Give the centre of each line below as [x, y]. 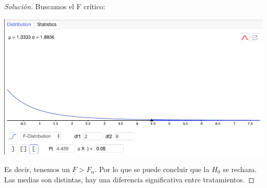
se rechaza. [240, 169]
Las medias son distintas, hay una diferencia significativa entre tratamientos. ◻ [129, 179]
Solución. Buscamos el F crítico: [55, 6]
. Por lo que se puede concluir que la [152, 169]
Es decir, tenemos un [37, 169]
